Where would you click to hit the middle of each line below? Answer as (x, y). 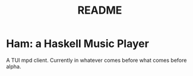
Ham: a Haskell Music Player (78, 44)
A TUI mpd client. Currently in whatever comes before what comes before (96, 60)
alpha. (14, 66)
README (100, 10)
